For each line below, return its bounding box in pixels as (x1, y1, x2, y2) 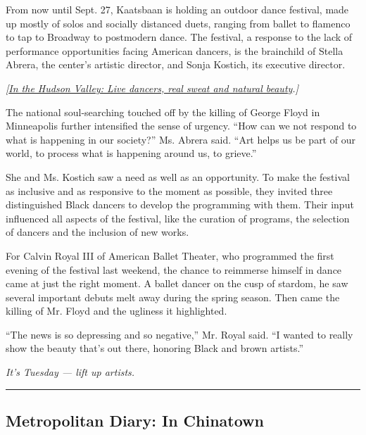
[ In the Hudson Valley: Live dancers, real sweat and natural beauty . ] (6, 80, 298, 95)
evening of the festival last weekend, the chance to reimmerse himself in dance (6, 262, 342, 277)
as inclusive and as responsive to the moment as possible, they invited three (6, 183, 333, 198)
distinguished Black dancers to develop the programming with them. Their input (6, 197, 354, 212)
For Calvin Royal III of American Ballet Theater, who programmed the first (6, 248, 334, 263)
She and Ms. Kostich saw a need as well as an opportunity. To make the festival (6, 169, 350, 184)
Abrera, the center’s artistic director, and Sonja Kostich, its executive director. (6, 57, 346, 72)
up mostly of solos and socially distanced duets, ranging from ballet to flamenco (6, 15, 351, 30)
